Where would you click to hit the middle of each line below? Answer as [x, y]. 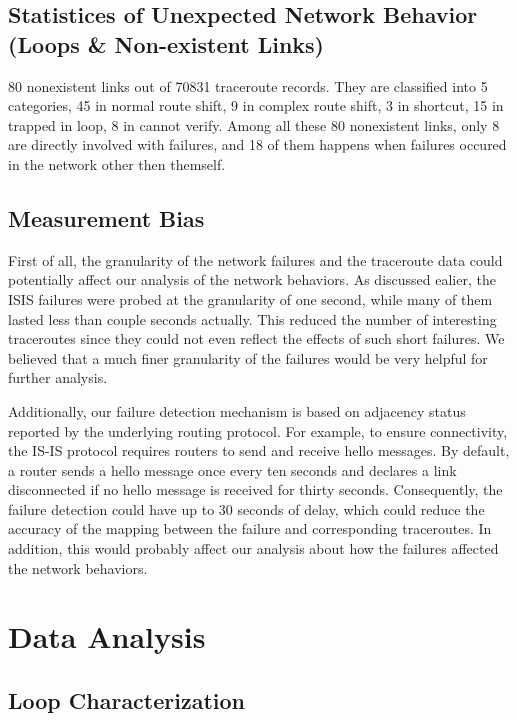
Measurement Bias [106, 217]
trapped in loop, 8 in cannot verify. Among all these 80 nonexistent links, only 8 [254, 124]
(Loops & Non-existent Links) [166, 43]
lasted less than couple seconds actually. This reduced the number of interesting [252, 318]
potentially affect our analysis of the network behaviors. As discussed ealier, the [252, 279]
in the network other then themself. [117, 163]
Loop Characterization [127, 700]
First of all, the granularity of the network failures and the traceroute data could [255, 259]
